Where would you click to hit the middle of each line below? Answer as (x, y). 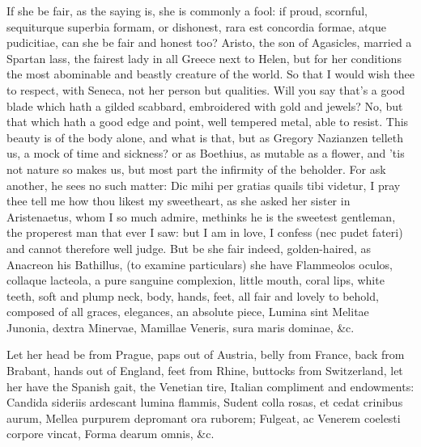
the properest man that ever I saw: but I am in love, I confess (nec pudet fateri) (205, 232)
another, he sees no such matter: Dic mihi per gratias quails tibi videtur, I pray (204, 185)
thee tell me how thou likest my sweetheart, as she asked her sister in (179, 201)
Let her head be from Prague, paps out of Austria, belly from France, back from (206, 354)
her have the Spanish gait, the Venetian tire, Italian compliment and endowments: (210, 386)
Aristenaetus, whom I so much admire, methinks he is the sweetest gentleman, (201, 216)
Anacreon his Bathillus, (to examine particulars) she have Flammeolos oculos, (200, 264)
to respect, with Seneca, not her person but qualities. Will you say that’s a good (206, 89)
